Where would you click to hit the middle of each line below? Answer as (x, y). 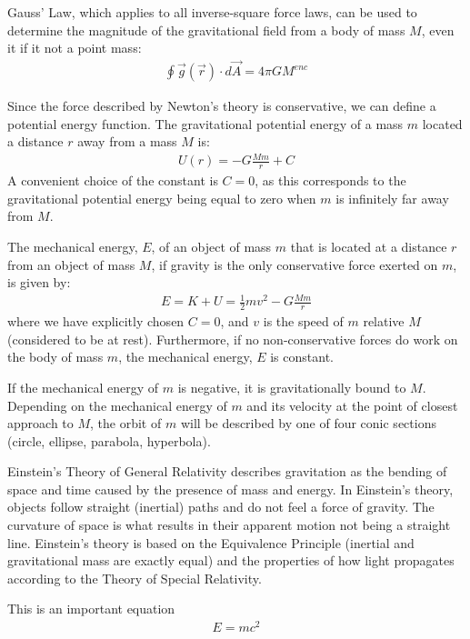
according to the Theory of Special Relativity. (135, 578)
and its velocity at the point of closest (352, 405)
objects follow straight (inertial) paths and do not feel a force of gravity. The (221, 507)
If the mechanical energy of (83, 387)
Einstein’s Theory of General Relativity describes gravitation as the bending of (227, 471)
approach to (40, 423)
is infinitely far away (392, 198)
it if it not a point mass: (75, 48)
